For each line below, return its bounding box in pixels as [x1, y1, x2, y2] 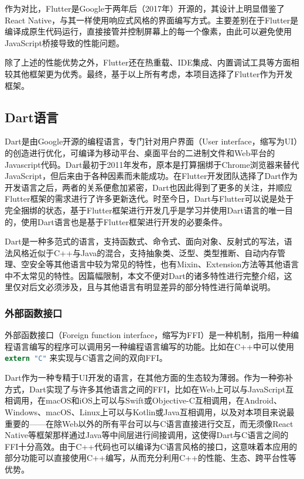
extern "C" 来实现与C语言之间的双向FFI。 [5, 352, 168, 364]
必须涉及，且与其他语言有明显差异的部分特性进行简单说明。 [45, 281, 275, 293]
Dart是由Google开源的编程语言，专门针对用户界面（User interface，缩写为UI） [5, 135, 298, 147]
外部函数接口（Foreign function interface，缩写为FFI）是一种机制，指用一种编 [5, 329, 299, 341]
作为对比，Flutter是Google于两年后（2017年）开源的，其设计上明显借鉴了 [5, 2, 285, 14]
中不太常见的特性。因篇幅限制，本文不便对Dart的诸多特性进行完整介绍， [5, 269, 284, 281]
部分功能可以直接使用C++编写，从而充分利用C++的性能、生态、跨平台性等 [5, 452, 296, 464]
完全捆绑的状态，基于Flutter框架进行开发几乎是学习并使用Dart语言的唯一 [5, 204, 285, 216]
